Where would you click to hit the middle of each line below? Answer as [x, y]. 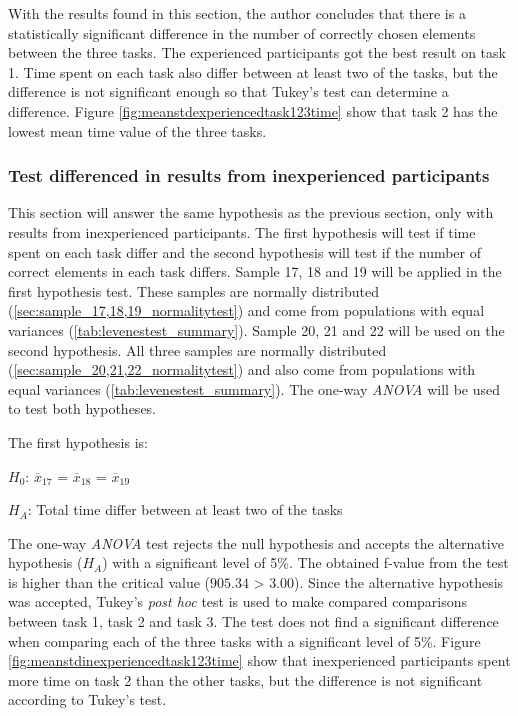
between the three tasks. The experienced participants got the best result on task [257, 52]
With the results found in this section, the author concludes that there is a [237, 13]
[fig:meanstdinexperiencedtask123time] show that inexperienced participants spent [259, 660]
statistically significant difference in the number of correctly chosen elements [242, 32]
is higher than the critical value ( [109, 581]
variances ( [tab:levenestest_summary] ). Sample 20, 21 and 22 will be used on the [256, 329]
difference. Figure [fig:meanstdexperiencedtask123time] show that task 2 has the [253, 110]
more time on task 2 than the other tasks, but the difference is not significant [245, 679]
